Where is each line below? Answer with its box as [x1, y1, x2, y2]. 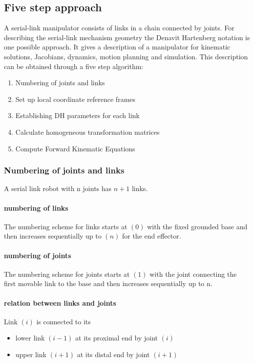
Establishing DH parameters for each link [15, 110, 140, 121]
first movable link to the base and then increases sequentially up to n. [4, 278, 212, 289]
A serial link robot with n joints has [4, 183, 112, 194]
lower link [15, 333, 45, 343]
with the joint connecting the [149, 268, 237, 279]
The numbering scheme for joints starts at [4, 268, 130, 279]
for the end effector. [122, 231, 181, 241]
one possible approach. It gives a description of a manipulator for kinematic [4, 42, 231, 52]
